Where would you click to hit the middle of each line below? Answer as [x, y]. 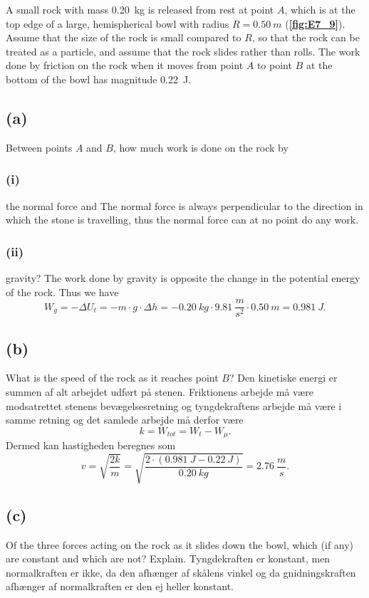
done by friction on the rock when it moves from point [125, 65]
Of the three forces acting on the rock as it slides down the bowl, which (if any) [180, 544]
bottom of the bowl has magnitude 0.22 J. [99, 79]
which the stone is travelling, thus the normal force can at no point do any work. [182, 220]
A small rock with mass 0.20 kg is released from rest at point [140, 9]
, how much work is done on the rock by [201, 147]
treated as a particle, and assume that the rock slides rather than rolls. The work [183, 51]
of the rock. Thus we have [62, 292]
